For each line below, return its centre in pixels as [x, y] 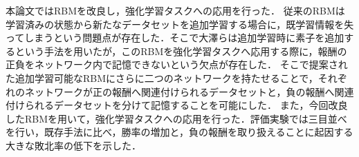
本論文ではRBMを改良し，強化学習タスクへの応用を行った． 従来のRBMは [175, 10]
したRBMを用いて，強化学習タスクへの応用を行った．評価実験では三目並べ [176, 118]
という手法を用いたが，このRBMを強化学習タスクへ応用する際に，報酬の [181, 51]
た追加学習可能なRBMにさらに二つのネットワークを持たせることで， [162, 77]
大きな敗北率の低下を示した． [73, 145]
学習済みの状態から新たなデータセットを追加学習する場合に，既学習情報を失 [180, 24]
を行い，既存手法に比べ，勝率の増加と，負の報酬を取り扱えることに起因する [179, 132]
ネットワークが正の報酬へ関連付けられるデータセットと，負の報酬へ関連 [189, 91]
